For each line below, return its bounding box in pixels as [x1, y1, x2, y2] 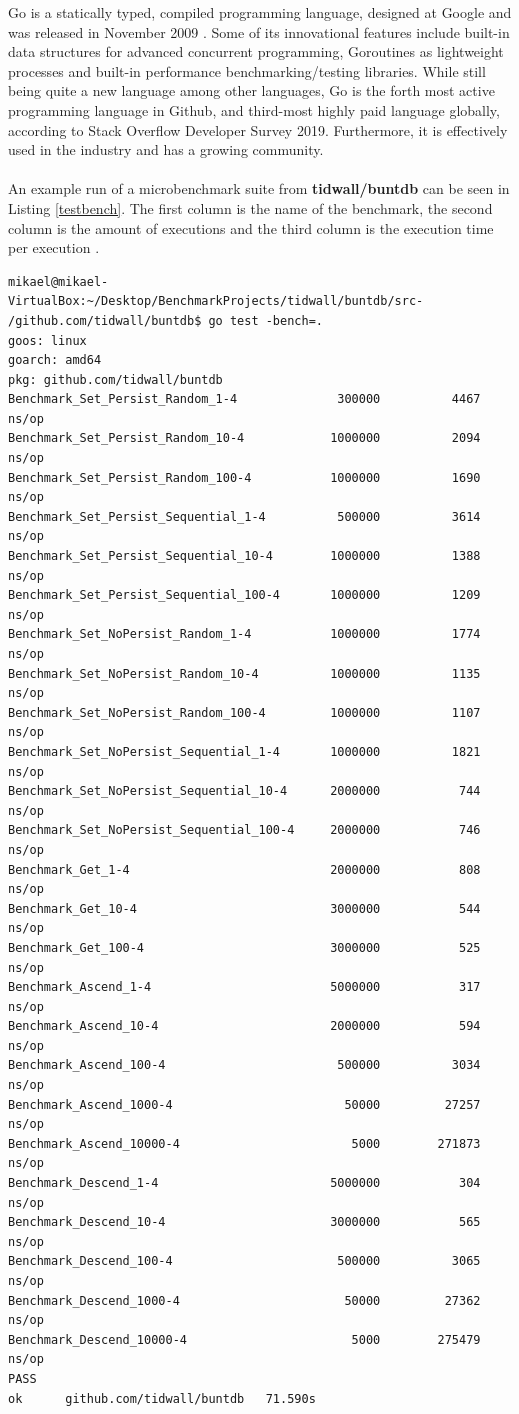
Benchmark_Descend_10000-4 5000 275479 [8, 1332, 481, 1347]
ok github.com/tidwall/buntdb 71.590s [8, 1391, 316, 1406]
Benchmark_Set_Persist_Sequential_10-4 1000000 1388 [8, 549, 481, 564]
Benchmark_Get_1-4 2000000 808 [8, 862, 481, 877]
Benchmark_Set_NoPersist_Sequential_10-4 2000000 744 [8, 784, 481, 799]
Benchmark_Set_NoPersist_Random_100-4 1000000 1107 [8, 705, 481, 720]
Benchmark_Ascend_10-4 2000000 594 [8, 1019, 481, 1034]
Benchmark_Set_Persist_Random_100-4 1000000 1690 [8, 470, 481, 485]
